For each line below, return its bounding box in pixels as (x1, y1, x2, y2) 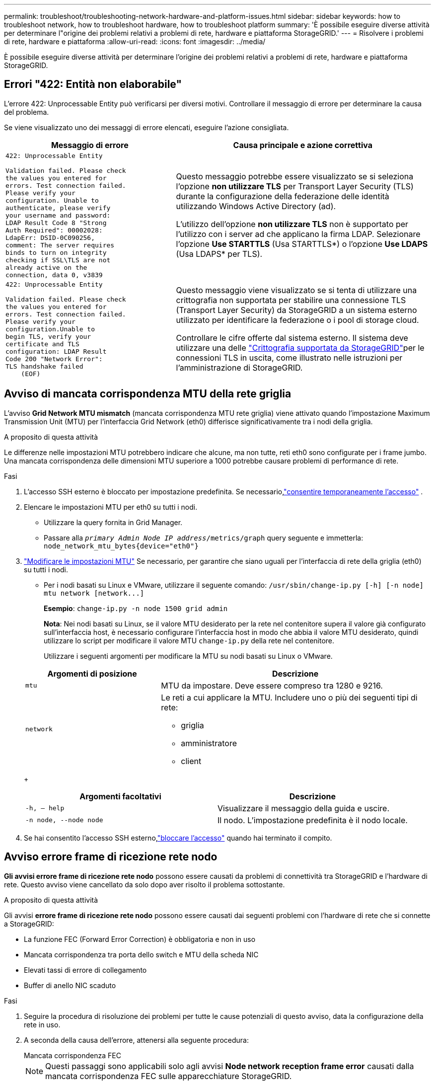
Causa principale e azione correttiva (233, 140, 372, 150)
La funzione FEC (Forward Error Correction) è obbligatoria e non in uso (24, 934, 256, 943)
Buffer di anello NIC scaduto (24, 981, 116, 990)
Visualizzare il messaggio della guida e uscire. (217, 803, 390, 813)
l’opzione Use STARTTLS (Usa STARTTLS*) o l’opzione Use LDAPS (176, 239, 428, 249)
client (181, 756, 202, 766)
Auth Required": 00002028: (5, 226, 103, 234)
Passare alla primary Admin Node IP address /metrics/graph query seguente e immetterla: (44, 533, 363, 542)
